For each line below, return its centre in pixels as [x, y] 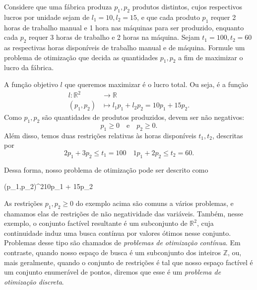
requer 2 [223, 17]
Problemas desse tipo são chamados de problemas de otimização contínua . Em [122, 242]
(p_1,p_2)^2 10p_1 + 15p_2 [48, 186]
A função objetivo [31, 84]
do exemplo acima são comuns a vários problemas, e [155, 203]
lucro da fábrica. [29, 67]
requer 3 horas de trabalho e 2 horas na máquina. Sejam [114, 37]
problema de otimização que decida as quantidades [81, 57]
